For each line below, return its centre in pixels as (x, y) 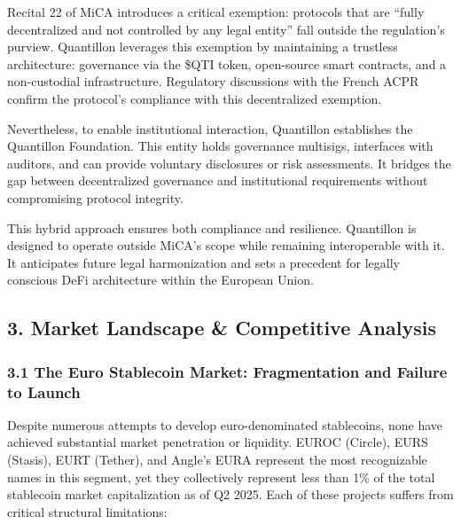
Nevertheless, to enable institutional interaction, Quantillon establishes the (210, 128)
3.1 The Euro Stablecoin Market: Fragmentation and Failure (227, 371)
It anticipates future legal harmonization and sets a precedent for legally (203, 262)
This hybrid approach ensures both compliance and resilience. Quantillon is (212, 227)
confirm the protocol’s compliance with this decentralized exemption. (195, 98)
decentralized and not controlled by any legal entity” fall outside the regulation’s (226, 29)
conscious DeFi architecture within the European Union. (160, 280)
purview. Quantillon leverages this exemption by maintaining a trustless (203, 47)
